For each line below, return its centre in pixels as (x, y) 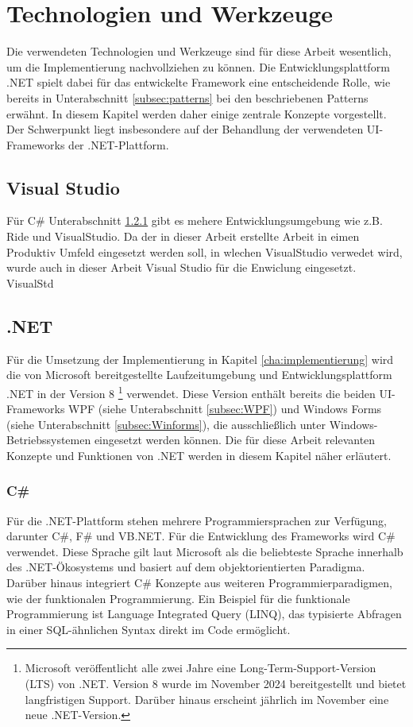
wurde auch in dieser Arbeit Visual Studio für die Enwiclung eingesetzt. (181, 267)
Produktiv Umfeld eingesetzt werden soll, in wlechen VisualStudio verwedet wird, (205, 251)
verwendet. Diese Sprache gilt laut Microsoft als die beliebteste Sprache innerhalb (205, 551)
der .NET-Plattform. (119, 144)
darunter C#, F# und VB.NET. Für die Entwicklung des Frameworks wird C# (201, 536)
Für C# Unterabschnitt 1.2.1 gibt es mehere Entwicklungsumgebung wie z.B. (195, 220)
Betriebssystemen (49, 440)
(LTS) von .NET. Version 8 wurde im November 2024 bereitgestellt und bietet (216, 684)
